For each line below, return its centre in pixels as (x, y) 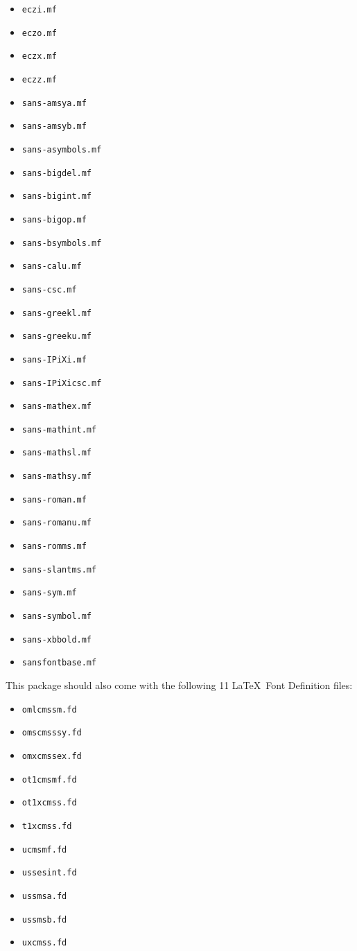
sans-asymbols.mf (62, 149)
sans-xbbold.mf (57, 639)
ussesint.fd (49, 873)
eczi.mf (39, 10)
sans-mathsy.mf (57, 477)
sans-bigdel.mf (57, 173)
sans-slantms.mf (59, 569)
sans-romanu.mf (57, 523)
